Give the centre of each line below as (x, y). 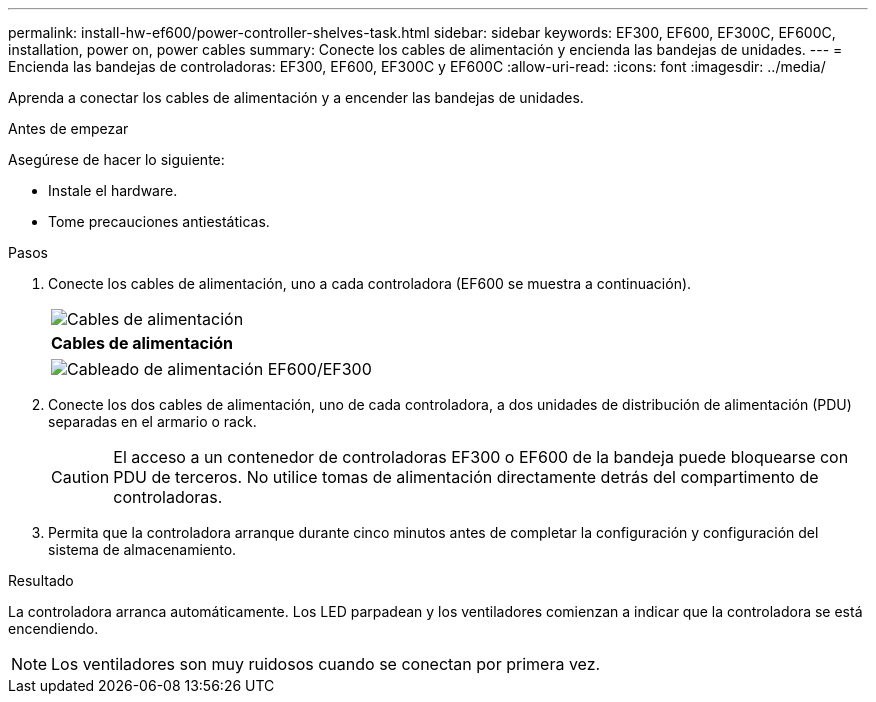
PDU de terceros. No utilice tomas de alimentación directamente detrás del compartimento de (466, 477)
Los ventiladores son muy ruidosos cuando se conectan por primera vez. (326, 664)
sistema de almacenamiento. (142, 549)
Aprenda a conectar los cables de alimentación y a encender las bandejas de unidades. (296, 97)
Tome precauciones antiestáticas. (159, 221)
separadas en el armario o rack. (152, 421)
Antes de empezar (68, 128)
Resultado (41, 580)
